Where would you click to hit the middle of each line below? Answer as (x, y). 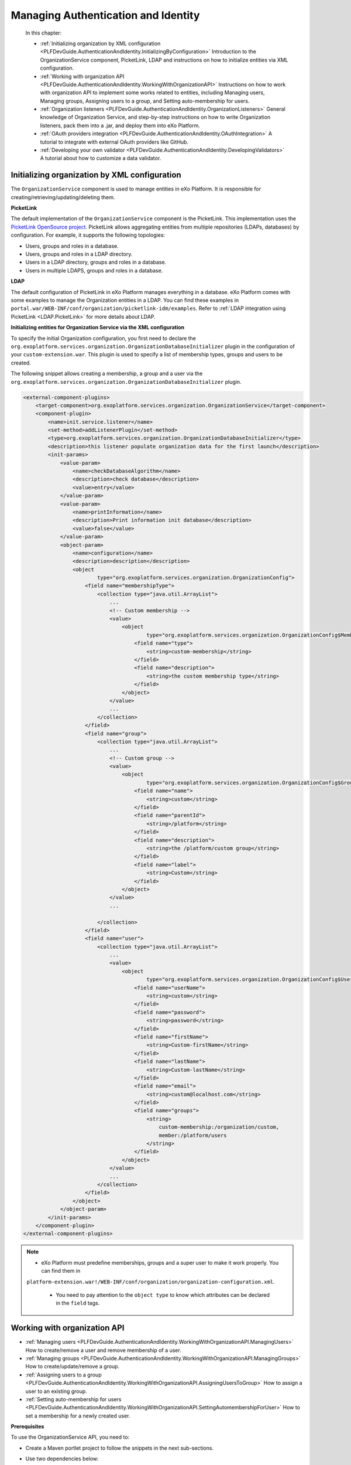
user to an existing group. (56, 1391)
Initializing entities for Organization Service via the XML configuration (98, 328)
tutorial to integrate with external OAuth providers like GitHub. (114, 142)
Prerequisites (27, 1426)
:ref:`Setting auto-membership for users (74, 1399)
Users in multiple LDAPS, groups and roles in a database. (94, 270)
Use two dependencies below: (62, 1459)
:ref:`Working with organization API (82, 76)
